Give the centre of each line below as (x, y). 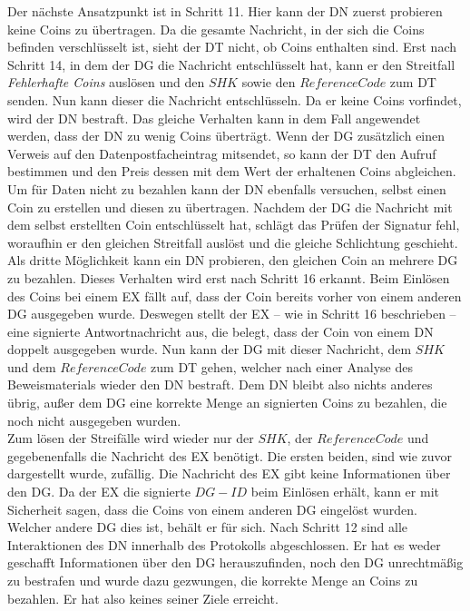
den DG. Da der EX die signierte (99, 492)
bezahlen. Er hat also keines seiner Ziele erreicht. (143, 598)
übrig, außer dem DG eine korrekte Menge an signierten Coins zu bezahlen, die (227, 403)
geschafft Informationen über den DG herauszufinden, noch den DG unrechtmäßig (235, 562)
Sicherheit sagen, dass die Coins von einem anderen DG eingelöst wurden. (212, 509)
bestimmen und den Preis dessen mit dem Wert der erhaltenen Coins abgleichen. (232, 171)
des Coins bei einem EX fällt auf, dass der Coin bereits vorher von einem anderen (235, 296)
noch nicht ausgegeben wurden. (94, 420)
